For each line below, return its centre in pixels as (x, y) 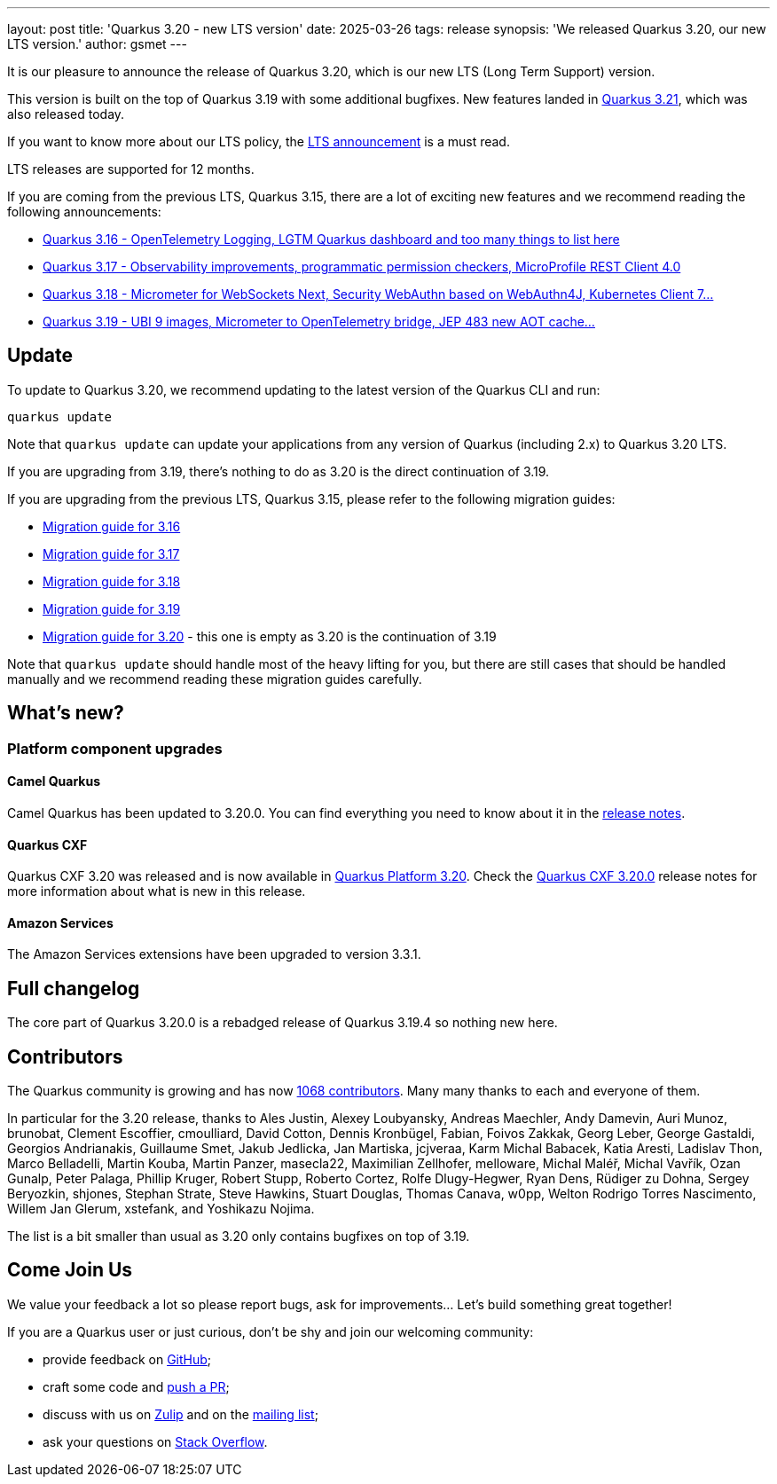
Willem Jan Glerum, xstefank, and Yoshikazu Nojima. (161, 1209)
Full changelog (74, 988)
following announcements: (84, 212)
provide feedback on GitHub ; (127, 1359)
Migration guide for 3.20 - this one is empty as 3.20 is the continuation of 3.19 (270, 636)
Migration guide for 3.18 (112, 581)
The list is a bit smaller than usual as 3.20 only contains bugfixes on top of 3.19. (239, 1237)
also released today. (66, 114)
